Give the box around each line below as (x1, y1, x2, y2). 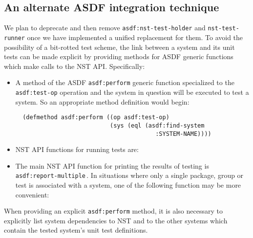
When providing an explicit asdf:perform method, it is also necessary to (4, 206, 223, 216)
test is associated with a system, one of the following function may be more (15, 180, 241, 190)
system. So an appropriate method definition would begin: (15, 96, 190, 107)
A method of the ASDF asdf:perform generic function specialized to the (15, 77, 234, 87)
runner (4, 34, 25, 42)
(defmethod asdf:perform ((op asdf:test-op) (22, 114, 169, 121)
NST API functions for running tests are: (15, 144, 139, 154)
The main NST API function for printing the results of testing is (15, 160, 209, 171)
